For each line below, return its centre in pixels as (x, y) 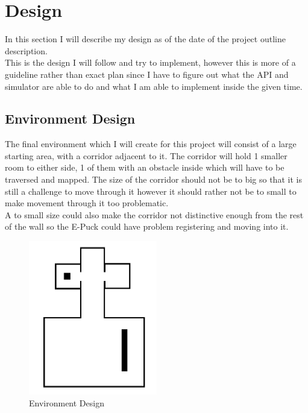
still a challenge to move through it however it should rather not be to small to (151, 191)
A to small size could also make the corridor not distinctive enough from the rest (154, 214)
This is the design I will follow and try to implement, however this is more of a (150, 62)
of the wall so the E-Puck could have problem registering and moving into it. (147, 226)
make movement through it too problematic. (87, 203)
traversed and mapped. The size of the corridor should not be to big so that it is (153, 179)
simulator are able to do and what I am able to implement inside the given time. (154, 86)
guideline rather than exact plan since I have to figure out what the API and (147, 74)
